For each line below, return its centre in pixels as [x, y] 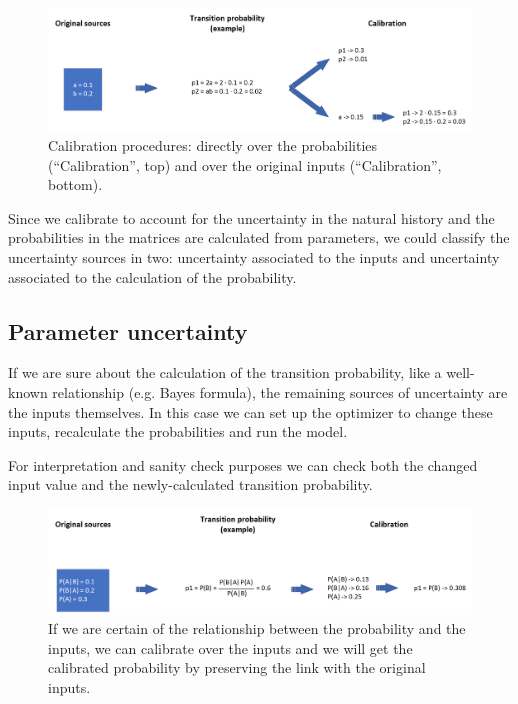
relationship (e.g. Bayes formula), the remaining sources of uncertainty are [280, 392]
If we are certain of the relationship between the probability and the [257, 628]
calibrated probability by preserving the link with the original [237, 667]
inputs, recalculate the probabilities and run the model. [178, 431]
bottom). [75, 184]
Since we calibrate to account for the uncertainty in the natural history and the [251, 217]
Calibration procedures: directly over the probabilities [213, 145]
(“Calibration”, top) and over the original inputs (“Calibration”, [245, 164]
